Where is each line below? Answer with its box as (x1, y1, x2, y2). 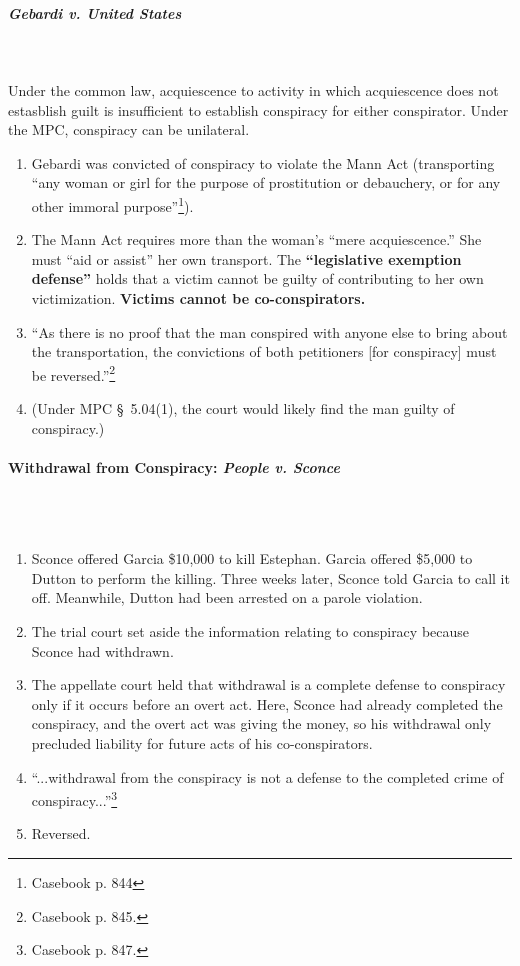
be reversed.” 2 (31, 361, 116, 385)
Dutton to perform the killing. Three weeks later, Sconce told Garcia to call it (31, 567, 510, 588)
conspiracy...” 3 (31, 787, 118, 810)
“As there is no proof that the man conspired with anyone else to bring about (31, 321, 508, 342)
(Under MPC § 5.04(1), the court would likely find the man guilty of (31, 398, 455, 419)
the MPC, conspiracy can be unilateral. (8, 119, 250, 140)
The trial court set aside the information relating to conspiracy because (31, 620, 470, 641)
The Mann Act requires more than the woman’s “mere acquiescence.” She (31, 229, 482, 250)
